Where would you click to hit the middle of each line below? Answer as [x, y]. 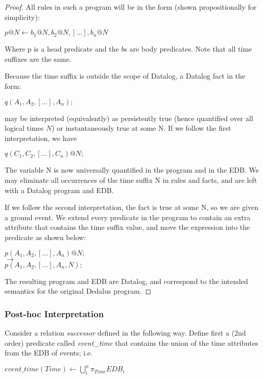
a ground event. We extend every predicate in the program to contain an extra [128, 217]
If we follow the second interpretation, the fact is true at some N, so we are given [131, 207]
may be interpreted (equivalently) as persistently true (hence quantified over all [129, 118]
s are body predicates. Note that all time [188, 49]
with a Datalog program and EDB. [59, 190]
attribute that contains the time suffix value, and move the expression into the [127, 227]
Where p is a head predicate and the [62, 49]
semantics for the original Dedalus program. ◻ [78, 291]
